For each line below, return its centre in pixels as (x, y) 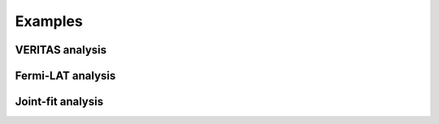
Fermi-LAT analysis (65, 76)
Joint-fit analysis (59, 102)
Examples (49, 21)
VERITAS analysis (61, 50)
